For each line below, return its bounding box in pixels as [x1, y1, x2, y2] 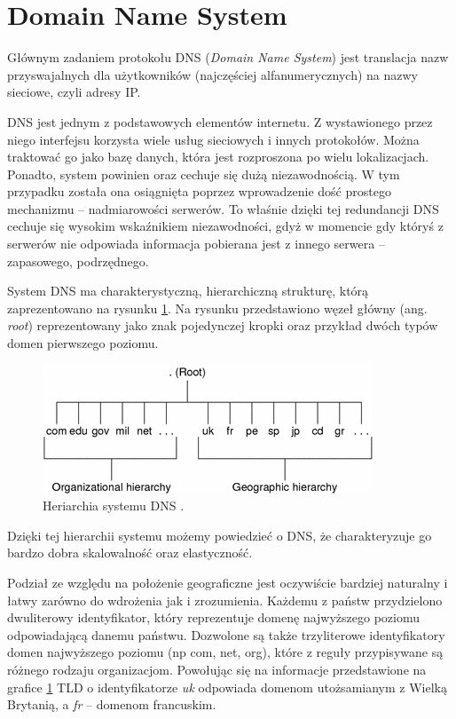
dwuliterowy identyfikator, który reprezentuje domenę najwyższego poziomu [7, 608, 421, 627]
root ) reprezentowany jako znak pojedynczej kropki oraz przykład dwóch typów [7, 316, 438, 335]
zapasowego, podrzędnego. [7, 251, 149, 270]
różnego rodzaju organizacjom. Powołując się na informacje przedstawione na [7, 660, 427, 678]
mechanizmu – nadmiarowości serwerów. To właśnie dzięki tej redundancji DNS [7, 199, 439, 217]
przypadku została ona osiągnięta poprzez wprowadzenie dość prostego [7, 182, 391, 201]
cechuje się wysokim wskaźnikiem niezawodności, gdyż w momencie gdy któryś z [7, 217, 444, 235]
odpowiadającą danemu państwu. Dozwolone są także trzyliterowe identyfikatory [7, 625, 445, 644]
